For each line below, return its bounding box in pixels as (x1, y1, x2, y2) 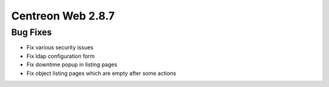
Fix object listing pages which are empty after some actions (26, 69, 177, 77)
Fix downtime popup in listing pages (26, 61, 118, 68)
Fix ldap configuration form (26, 52, 95, 60)
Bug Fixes (11, 27, 52, 38)
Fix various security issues (26, 44, 94, 51)
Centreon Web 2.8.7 (11, 9, 115, 23)
